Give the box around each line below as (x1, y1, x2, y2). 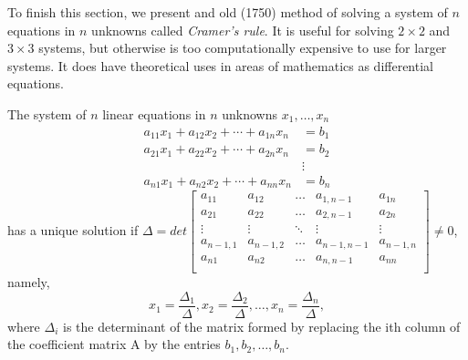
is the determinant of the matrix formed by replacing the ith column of (62, 316, 461, 335)
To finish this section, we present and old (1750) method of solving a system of (7, 3, 448, 21)
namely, (7, 273, 50, 292)
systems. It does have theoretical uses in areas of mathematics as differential (7, 56, 433, 75)
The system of (7, 104, 87, 123)
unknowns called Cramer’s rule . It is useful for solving (91, 20, 394, 39)
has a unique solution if (7, 221, 139, 240)
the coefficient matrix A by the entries (7, 334, 221, 354)
